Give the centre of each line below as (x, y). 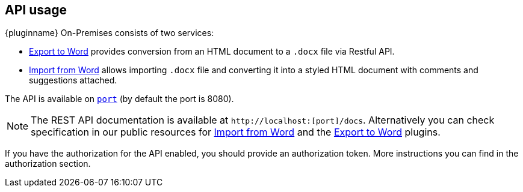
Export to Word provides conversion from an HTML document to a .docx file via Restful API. (212, 52)
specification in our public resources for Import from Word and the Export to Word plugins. (236, 132)
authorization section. (48, 164)
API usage (36, 10)
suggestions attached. (73, 80)
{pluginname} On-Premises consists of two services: (110, 33)
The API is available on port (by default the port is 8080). (119, 99)
